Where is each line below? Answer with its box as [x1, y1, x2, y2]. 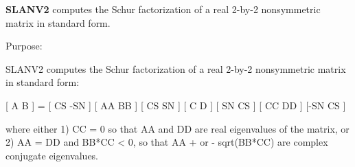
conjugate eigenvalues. [5, 148, 99, 162]
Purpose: [5, 38, 43, 53]
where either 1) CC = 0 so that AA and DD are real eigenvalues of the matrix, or [5, 121, 350, 135]
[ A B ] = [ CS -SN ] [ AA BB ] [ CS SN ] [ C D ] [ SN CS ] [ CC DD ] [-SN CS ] [5, 98, 346, 112]
